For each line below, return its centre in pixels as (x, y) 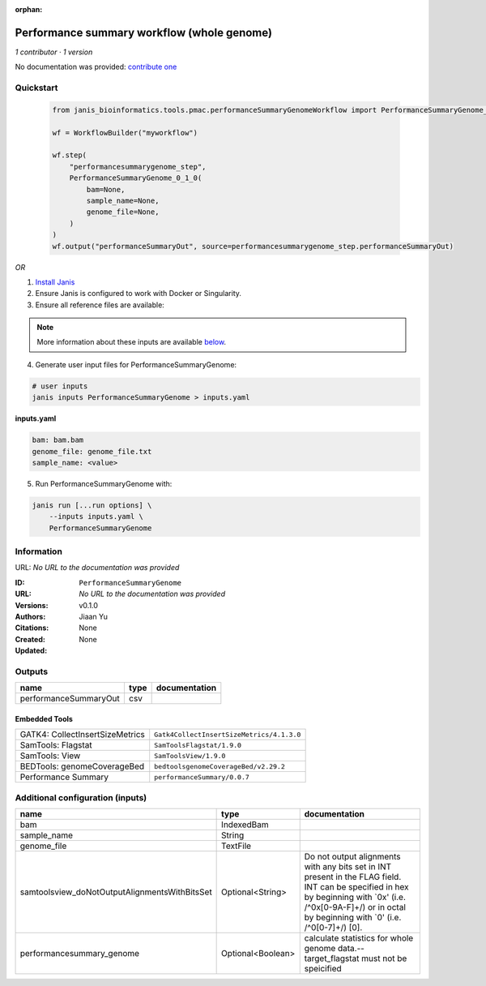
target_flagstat (332, 958)
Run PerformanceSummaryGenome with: (104, 483)
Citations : (32, 628)
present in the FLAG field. (353, 877)
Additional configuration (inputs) (81, 797)
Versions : (32, 605)
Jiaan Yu (94, 617)
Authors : (30, 617)
